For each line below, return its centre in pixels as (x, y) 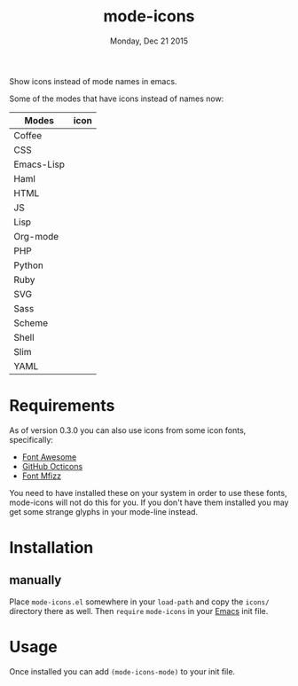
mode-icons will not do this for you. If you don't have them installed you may (149, 502)
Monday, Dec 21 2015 (149, 41)
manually (35, 580)
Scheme (31, 323)
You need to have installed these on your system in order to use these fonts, (148, 493)
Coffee (28, 135)
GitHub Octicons (52, 466)
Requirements (62, 406)
